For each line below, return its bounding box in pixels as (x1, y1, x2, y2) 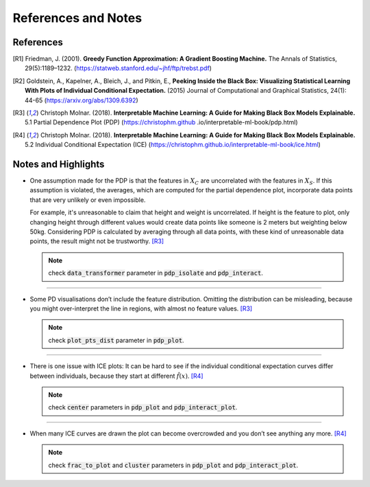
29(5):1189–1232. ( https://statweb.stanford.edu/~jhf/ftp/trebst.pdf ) (25, 64, 212, 72)
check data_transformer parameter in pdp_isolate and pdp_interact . (48, 269, 263, 278)
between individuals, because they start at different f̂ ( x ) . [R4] (29, 372, 203, 380)
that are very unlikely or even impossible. (29, 196, 146, 204)
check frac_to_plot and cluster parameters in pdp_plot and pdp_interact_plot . (48, 461, 299, 469)
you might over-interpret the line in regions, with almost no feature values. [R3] (29, 304, 253, 313)
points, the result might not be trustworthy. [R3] (29, 237, 164, 245)
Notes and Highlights (12, 159, 105, 170)
